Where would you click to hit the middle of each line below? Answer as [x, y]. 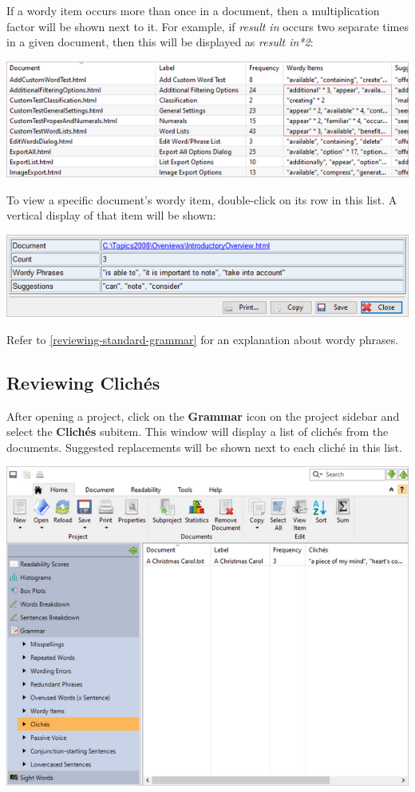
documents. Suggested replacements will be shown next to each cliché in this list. [204, 447]
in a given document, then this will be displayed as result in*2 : [160, 42]
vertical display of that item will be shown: [111, 215]
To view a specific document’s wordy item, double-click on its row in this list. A [202, 199]
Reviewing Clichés [83, 382]
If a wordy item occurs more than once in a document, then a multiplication [193, 10]
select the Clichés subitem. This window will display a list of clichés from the [198, 432]
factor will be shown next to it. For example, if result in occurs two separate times [207, 26]
